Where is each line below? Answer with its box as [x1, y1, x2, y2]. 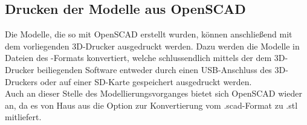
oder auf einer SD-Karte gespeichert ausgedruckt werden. [40, 75, 252, 88]
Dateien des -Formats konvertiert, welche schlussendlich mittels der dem [5, 51, 272, 64]
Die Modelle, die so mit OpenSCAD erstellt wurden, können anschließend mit [5, 28, 292, 40]
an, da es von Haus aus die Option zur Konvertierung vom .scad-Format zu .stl [5, 98, 298, 111]
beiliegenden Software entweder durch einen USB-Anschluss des [37, 63, 272, 75]
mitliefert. [5, 111, 42, 123]
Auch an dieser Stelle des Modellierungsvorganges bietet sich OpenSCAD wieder [5, 87, 302, 100]
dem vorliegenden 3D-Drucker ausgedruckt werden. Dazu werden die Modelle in [5, 39, 300, 52]
